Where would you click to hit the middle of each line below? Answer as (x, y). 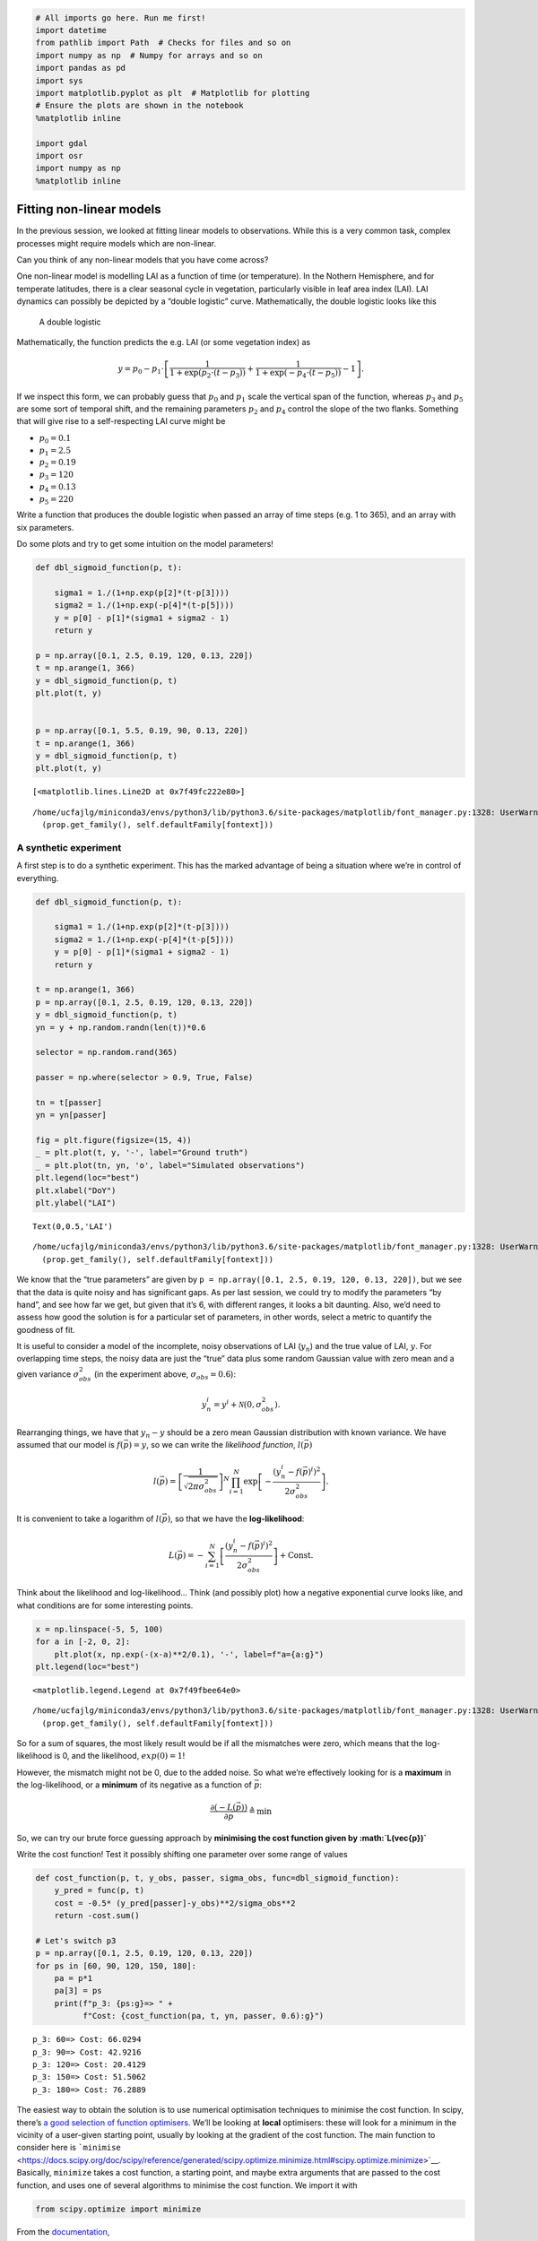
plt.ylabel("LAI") (76, 1203)
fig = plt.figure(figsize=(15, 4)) (113, 1140)
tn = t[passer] (69, 1102)
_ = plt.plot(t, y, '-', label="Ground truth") (142, 1153)
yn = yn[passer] (71, 1115)
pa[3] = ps (78, 1991)
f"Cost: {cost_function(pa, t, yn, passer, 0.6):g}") (203, 2016)
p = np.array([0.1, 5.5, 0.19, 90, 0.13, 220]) (142, 731)
